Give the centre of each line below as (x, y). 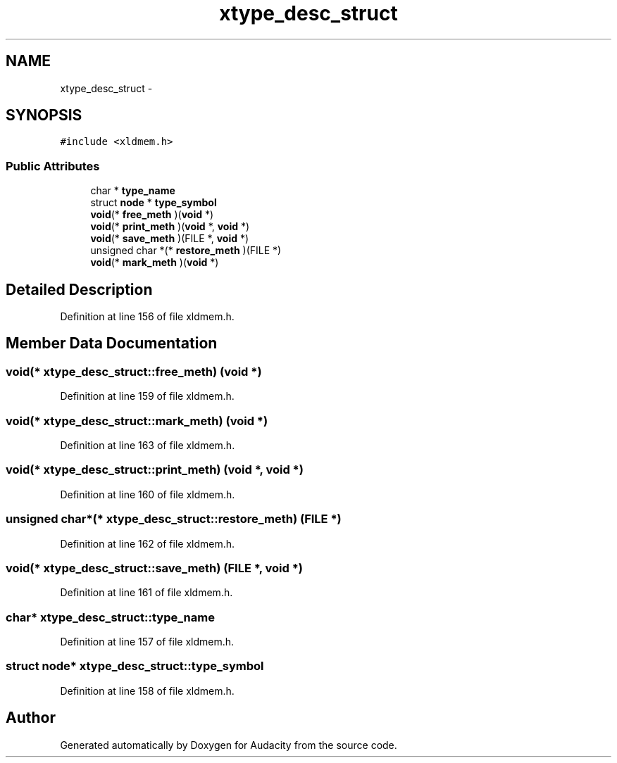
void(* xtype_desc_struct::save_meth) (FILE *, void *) (154, 568)
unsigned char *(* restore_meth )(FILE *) (186, 251)
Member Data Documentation (112, 343)
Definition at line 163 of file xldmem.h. (148, 445)
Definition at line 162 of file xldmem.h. (148, 543)
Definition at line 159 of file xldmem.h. (147, 396)
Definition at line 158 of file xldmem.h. (147, 691)
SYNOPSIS (44, 115)
